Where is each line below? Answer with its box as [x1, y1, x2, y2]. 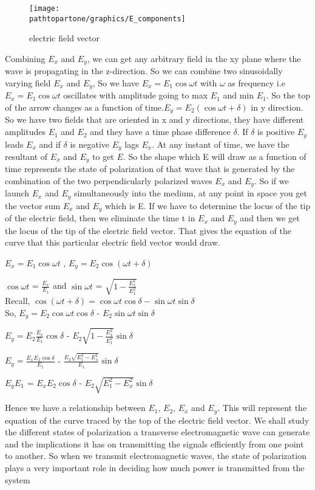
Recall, [5, 294, 30, 306]
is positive [257, 125, 295, 138]
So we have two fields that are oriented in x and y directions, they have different [5, 113, 304, 126]
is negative [70, 137, 110, 150]
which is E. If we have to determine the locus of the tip [105, 199, 311, 212]
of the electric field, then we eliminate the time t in [5, 212, 195, 224]
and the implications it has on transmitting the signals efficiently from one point [5, 437, 304, 450]
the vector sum [5, 199, 61, 212]
